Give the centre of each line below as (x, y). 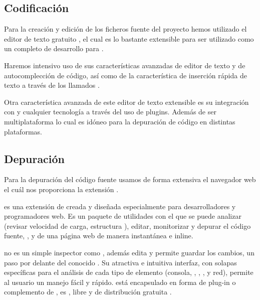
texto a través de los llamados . (52, 85)
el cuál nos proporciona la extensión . (61, 189)
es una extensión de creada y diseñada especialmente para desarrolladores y (120, 206)
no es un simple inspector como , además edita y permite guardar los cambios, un (129, 252)
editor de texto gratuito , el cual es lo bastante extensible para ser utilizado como (129, 38)
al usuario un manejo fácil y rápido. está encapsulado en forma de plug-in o (120, 282)
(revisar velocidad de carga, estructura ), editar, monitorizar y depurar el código (127, 226)
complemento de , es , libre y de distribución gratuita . (88, 292)
